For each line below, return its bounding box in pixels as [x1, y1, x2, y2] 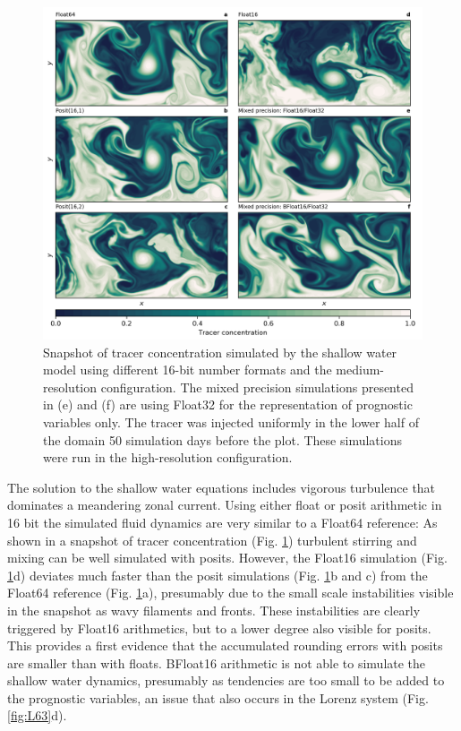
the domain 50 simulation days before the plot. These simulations [43, 430, 402, 449]
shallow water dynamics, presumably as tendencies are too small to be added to [7, 671, 445, 690]
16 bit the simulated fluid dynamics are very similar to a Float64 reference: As [7, 512, 438, 531]
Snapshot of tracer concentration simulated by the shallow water [43, 342, 397, 361]
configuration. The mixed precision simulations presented [100, 377, 414, 396]
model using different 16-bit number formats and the [43, 360, 332, 379]
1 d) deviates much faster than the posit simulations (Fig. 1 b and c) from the [7, 565, 428, 584]
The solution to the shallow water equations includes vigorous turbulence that [7, 477, 436, 496]
